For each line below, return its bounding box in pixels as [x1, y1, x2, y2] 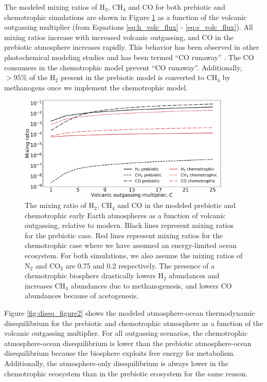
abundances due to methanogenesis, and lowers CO [70, 280, 232, 291]
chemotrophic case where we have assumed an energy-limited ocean [25, 240, 237, 251]
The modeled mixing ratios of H [4, 2, 105, 12]
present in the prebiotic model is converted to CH [60, 72, 218, 83]
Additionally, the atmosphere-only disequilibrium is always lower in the [4, 358, 228, 368]
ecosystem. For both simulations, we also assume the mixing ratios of [25, 250, 243, 261]
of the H [29, 72, 56, 83]
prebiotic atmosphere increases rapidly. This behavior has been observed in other [4, 42, 259, 52]
